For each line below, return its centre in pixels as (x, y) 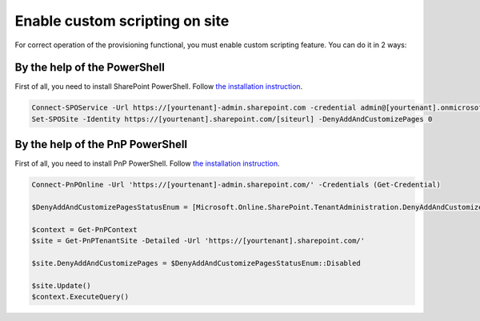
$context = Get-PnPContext (84, 229)
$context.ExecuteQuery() (80, 297)
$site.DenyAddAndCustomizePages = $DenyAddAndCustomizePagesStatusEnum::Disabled (196, 263)
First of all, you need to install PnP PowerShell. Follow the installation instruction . (147, 163)
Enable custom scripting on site (122, 21)
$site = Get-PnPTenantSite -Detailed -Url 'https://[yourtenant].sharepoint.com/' (198, 241)
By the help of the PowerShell (90, 68)
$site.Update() (61, 285)
